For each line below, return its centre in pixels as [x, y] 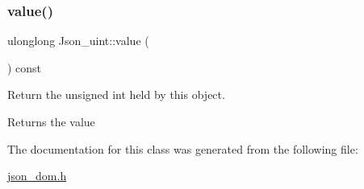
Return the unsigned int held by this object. [116, 94]
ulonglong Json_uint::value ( [78, 41]
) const [25, 67]
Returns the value [51, 121]
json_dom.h [37, 176]
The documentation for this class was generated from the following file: [183, 148]
